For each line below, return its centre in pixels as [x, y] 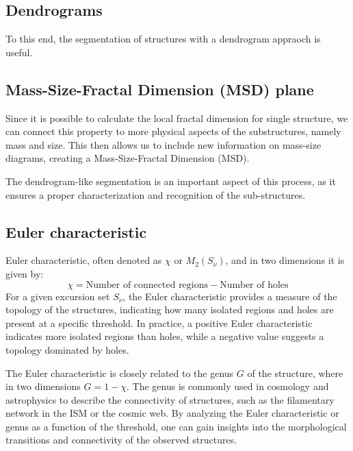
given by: [25, 273]
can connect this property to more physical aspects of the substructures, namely [173, 131]
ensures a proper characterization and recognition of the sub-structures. [156, 194]
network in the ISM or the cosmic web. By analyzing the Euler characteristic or [172, 413]
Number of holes [254, 285]
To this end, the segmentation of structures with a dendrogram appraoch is [163, 39]
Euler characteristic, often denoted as [84, 260]
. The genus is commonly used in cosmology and [228, 386]
